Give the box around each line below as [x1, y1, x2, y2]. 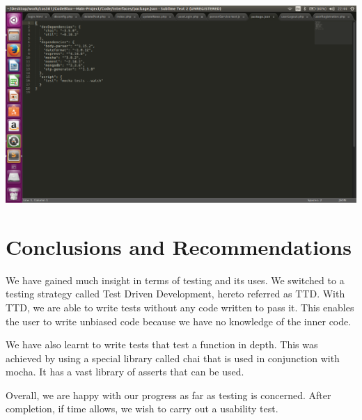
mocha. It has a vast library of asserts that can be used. [6, 364, 244, 379]
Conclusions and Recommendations [6, 232, 352, 260]
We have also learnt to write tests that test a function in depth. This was [6, 337, 318, 352]
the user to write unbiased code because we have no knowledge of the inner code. [6, 313, 352, 328]
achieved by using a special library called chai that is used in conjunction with [6, 350, 340, 365]
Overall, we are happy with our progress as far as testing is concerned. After [6, 387, 331, 402]
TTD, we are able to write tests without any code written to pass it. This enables [6, 300, 354, 314]
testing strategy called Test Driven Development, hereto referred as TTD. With [6, 286, 345, 301]
